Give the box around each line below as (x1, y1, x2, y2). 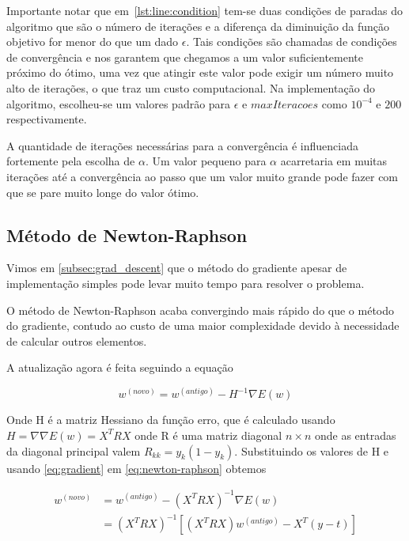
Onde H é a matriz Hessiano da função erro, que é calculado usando (6, 411, 335, 428)
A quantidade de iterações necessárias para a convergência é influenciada (6, 137, 358, 153)
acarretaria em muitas (280, 153, 388, 169)
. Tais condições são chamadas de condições (186, 33, 397, 50)
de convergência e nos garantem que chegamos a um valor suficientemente (6, 48, 363, 65)
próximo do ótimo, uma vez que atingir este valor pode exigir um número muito (6, 64, 394, 81)
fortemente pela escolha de (6, 153, 135, 169)
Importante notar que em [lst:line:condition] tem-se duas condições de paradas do (6, 2, 403, 18)
